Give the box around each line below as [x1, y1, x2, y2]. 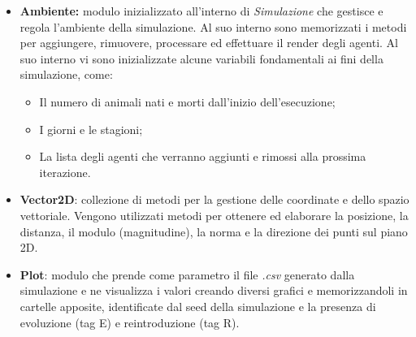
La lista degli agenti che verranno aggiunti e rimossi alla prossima [39, 148, 366, 165]
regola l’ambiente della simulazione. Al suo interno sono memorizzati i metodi [19, 18, 407, 35]
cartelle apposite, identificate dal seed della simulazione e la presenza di [19, 297, 376, 314]
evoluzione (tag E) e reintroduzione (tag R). [19, 313, 240, 331]
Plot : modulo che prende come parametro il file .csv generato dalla [19, 266, 355, 283]
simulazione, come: [19, 66, 113, 83]
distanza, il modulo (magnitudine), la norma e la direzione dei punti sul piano [19, 223, 408, 240]
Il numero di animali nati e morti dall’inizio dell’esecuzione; [39, 93, 336, 110]
